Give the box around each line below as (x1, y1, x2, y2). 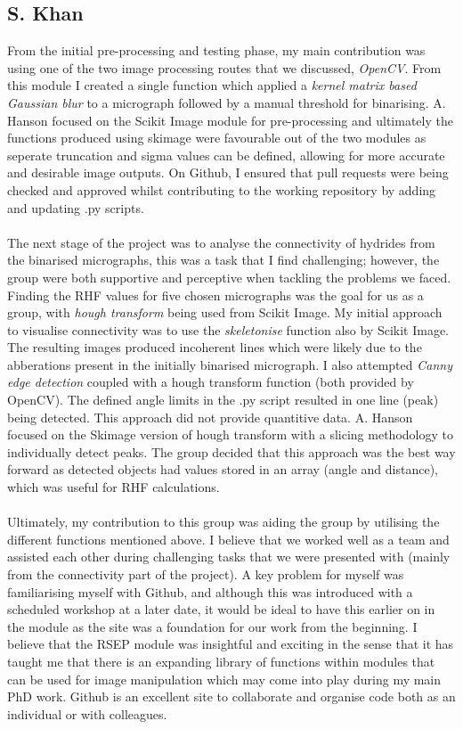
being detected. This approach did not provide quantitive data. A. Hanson (7, 407, 413, 426)
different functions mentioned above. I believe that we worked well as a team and (7, 529, 450, 548)
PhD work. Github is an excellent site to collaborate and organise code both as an (7, 687, 456, 706)
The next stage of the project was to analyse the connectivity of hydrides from (7, 233, 435, 251)
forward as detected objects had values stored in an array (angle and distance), (7, 460, 438, 479)
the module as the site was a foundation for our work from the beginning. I (7, 617, 418, 635)
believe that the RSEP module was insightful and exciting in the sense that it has (7, 635, 454, 653)
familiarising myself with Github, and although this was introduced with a (7, 582, 413, 601)
